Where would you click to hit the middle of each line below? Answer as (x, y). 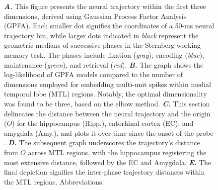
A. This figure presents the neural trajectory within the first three (105, 6)
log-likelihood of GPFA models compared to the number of (93, 74)
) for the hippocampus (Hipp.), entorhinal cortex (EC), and (103, 123)
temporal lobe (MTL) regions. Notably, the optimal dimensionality (106, 94)
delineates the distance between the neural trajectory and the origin (107, 113)
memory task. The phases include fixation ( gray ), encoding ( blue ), (104, 54)
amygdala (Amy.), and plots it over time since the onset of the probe (109, 133)
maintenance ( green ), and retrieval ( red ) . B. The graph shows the (104, 64)
